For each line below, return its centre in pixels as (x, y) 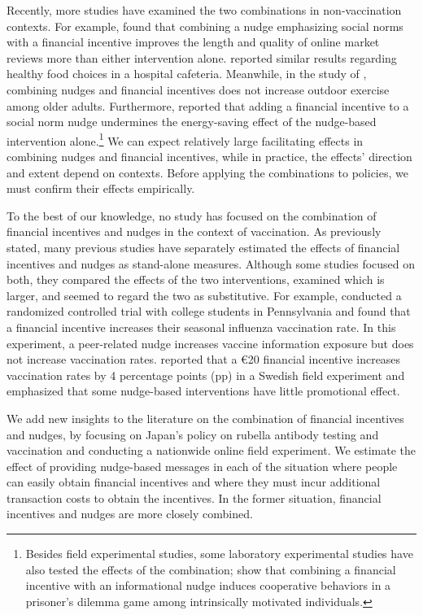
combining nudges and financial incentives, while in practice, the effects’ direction (209, 156)
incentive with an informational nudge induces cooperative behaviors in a (208, 585)
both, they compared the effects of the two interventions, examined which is (196, 279)
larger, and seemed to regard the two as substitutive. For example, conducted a (204, 295)
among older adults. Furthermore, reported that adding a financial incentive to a (208, 105)
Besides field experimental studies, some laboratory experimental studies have (219, 554)
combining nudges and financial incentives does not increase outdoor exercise (198, 89)
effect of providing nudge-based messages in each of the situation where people (202, 466)
